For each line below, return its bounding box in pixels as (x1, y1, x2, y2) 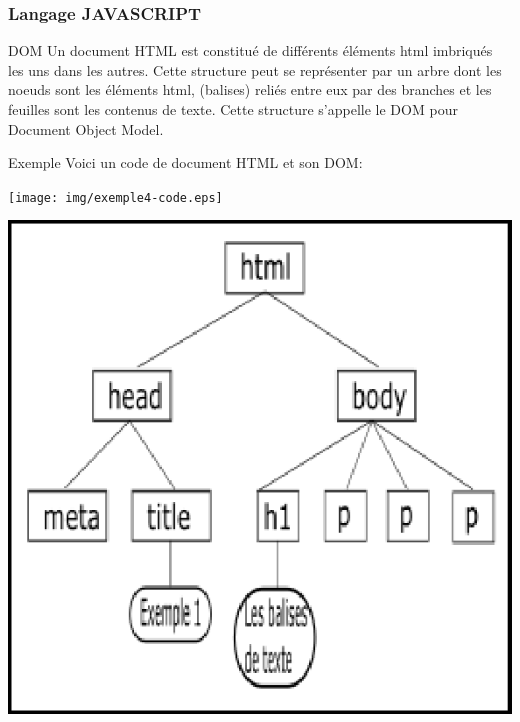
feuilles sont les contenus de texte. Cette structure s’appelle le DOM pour (8, 99, 458, 119)
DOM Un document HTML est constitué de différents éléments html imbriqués (8, 40, 493, 61)
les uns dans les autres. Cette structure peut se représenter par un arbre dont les (8, 59, 502, 80)
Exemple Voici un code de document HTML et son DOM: (8, 152, 363, 173)
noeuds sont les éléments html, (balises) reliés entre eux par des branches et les (8, 79, 492, 100)
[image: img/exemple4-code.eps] (8, 190, 223, 205)
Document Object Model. (8, 118, 164, 139)
